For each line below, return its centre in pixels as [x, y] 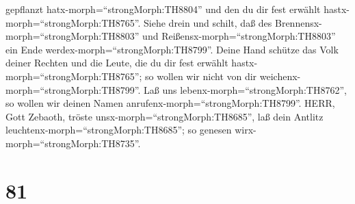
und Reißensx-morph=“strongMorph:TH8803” [239, 36]
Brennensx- [298, 22]
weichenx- [280, 76]
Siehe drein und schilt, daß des [208, 22]
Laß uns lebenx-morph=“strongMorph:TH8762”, [245, 89]
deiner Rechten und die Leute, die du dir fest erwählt [117, 63]
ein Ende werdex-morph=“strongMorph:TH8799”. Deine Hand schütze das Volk [172, 49]
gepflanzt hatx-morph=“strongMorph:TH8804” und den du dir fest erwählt [163, 9]
